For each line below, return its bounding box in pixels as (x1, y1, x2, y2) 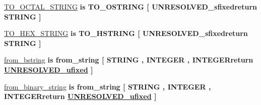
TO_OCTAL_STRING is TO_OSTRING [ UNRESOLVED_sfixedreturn (4, 1, 257, 11)
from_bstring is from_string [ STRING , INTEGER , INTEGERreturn (4, 54, 253, 65)
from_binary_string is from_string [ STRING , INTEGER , (4, 81, 211, 91)
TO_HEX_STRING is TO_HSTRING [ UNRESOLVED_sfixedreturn (4, 28, 248, 38)
